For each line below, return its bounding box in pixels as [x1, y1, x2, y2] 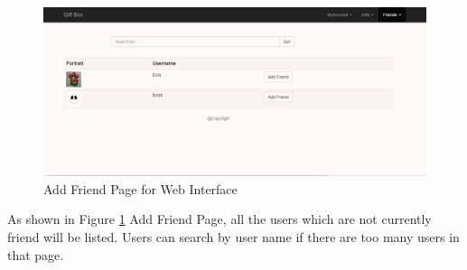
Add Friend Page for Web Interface [43, 179, 238, 198]
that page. [7, 245, 64, 264]
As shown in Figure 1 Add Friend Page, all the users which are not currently [7, 209, 432, 228]
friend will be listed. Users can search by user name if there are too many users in [7, 227, 460, 246]
